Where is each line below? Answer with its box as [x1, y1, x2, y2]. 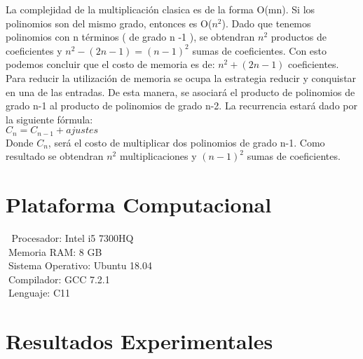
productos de [270, 29, 327, 44]
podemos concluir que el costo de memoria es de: [6, 57, 215, 72]
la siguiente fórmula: [6, 111, 93, 126]
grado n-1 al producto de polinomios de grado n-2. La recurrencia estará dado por [6, 98, 357, 113]
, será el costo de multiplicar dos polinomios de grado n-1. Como [48, 135, 325, 149]
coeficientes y [6, 43, 62, 57]
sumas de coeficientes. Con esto [192, 43, 327, 57]
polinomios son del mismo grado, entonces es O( [6, 15, 212, 30]
